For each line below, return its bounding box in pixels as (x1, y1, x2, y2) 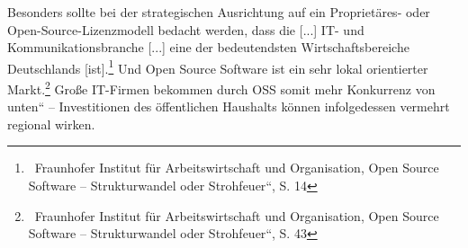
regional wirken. (7, 114, 95, 133)
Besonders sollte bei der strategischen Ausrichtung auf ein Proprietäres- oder (7, 3, 430, 21)
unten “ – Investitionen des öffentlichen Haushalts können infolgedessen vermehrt (7, 97, 450, 116)
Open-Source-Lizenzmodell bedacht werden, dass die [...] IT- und (7, 20, 364, 39)
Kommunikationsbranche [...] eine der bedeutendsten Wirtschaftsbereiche (7, 38, 409, 57)
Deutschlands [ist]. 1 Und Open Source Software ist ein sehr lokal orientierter (7, 56, 428, 77)
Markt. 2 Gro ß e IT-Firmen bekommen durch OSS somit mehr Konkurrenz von (7, 77, 436, 98)
